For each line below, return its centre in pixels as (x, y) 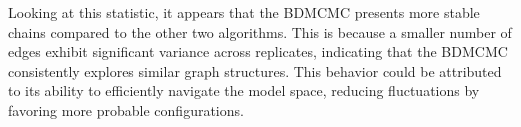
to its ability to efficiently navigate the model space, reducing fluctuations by (244, 90)
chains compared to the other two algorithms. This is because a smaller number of (260, 31)
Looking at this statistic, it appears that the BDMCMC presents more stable (244, 12)
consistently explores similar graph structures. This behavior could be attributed (255, 70)
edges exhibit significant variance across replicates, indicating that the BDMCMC (258, 51)
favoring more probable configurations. (126, 109)
